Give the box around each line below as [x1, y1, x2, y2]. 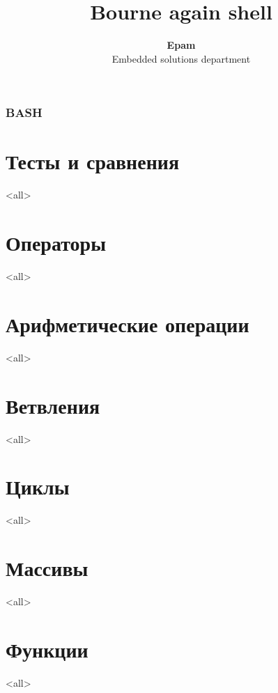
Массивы [6, 554, 88, 582]
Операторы [6, 228, 107, 257]
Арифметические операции [6, 309, 249, 338]
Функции [6, 634, 88, 663]
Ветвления [6, 391, 100, 419]
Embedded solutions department [111, 51, 251, 65]
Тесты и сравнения [6, 147, 180, 176]
